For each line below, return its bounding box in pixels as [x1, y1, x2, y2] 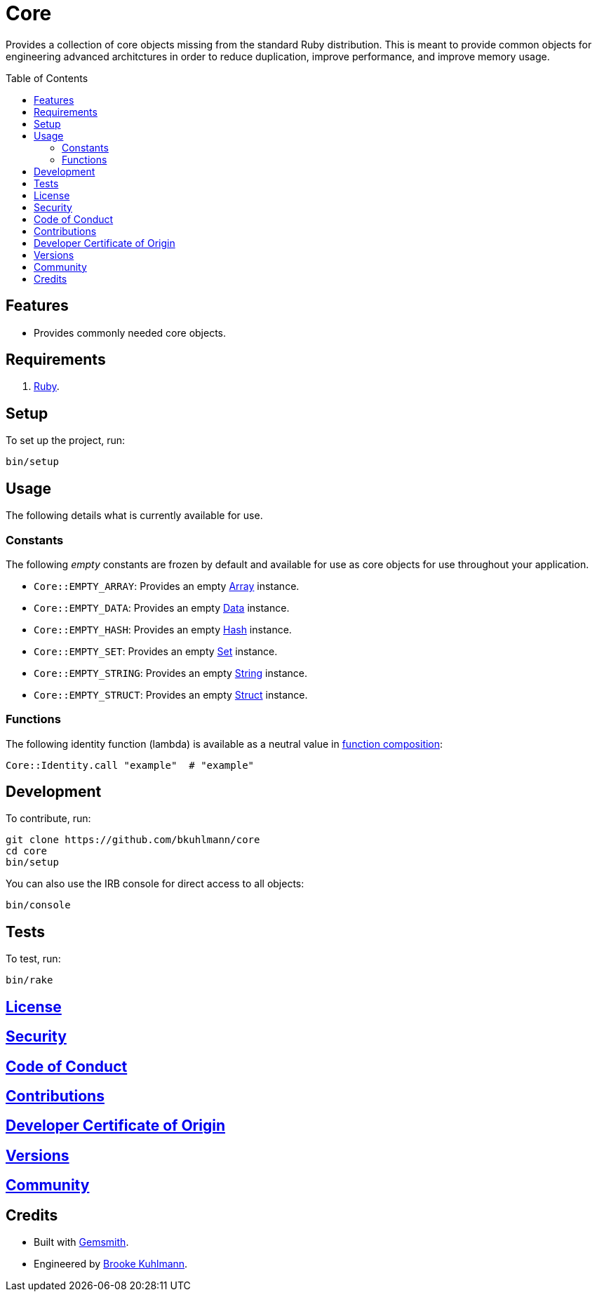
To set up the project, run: [6, 434, 126, 447]
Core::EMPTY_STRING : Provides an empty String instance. [34, 666, 308, 679]
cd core [6, 845, 48, 857]
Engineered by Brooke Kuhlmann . [34, 1258, 188, 1270]
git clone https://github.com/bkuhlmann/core [6, 834, 260, 846]
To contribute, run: [6, 812, 91, 825]
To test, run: [6, 953, 61, 965]
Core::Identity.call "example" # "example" [6, 759, 255, 771]
